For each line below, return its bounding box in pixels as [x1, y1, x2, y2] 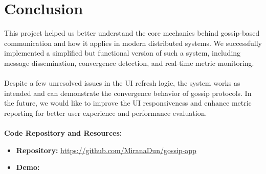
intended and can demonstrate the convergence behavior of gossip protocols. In [4, 87, 252, 98]
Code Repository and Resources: [4, 128, 122, 138]
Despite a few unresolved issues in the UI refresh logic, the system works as [4, 78, 240, 88]
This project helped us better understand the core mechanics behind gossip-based [4, 28, 260, 38]
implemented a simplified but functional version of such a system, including [4, 47, 241, 58]
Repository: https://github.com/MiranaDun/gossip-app [16, 144, 196, 155]
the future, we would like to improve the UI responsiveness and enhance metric [4, 97, 252, 108]
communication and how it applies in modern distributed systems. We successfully [4, 37, 262, 48]
